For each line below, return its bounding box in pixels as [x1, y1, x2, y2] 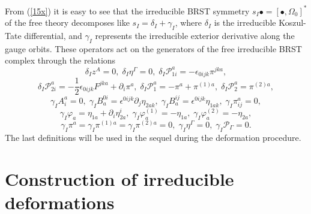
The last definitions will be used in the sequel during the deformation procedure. [5, 131, 301, 143]
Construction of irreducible [5, 166, 234, 191]
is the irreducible [214, 16, 276, 29]
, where [175, 16, 202, 29]
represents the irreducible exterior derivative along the [95, 29, 295, 41]
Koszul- [279, 16, 306, 29]
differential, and [24, 29, 82, 41]
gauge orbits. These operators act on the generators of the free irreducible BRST [5, 42, 302, 55]
